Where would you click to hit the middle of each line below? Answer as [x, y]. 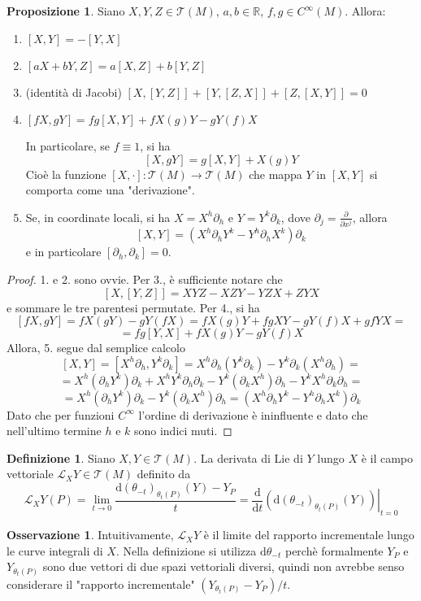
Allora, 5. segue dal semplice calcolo [96, 348]
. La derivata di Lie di [248, 457]
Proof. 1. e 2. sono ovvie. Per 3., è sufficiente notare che [145, 279]
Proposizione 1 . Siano [66, 11]
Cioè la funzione [66, 174]
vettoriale [30, 474]
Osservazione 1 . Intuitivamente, [90, 535]
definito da [164, 474]
